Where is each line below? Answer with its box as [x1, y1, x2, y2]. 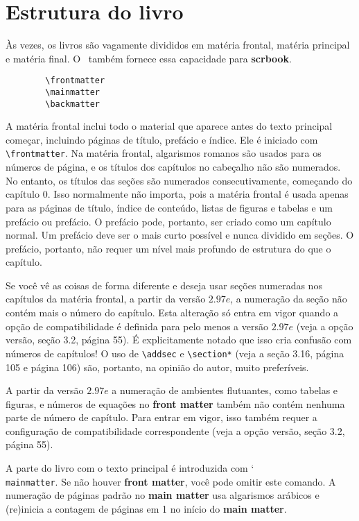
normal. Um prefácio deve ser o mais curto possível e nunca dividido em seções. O [6, 228, 354, 242]
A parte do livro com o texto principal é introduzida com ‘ [6, 461, 254, 475]
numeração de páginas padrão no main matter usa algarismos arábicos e [6, 488, 319, 502]
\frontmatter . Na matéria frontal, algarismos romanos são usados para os [6, 146, 322, 160]
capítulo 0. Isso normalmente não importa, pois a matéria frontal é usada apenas [6, 187, 349, 201]
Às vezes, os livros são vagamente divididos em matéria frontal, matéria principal [6, 37, 350, 52]
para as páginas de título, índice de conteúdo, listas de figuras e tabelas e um [6, 200, 333, 214]
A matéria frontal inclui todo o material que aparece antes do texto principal [6, 119, 333, 133]
